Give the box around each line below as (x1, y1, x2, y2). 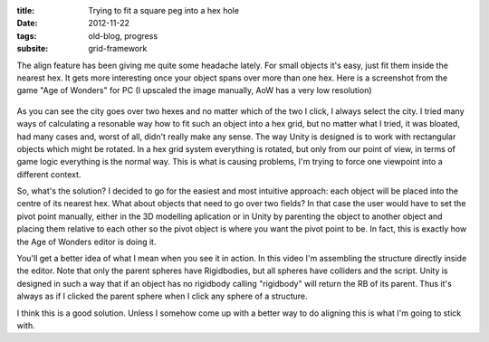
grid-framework (88, 43, 148, 54)
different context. (16, 168, 81, 180)
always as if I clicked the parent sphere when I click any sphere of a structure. (16, 290, 308, 302)
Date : (16, 18, 38, 29)
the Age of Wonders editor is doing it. (16, 236, 157, 247)
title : (16, 5, 35, 15)
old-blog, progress (88, 30, 158, 41)
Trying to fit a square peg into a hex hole (88, 5, 240, 15)
